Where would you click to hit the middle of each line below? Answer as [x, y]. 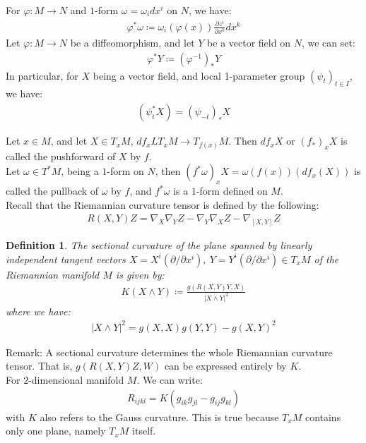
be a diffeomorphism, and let [132, 42]
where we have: [38, 311]
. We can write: [170, 380]
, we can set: [328, 42]
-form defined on [232, 191]
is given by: [140, 274]
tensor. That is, [39, 366]
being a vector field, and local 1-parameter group [199, 75]
